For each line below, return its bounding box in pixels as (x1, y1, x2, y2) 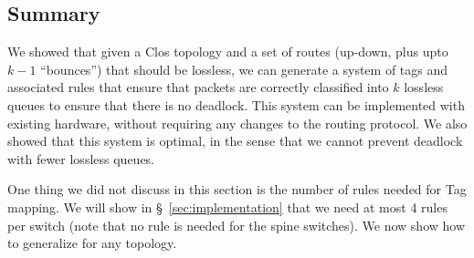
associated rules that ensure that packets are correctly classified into (7, 77, 389, 97)
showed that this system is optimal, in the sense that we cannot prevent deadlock (7, 131, 463, 150)
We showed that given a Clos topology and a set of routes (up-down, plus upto (7, 42, 448, 61)
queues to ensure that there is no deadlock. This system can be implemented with (7, 95, 465, 114)
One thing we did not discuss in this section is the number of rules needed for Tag (7, 180, 467, 199)
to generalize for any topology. (7, 233, 177, 253)
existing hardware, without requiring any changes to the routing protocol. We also (7, 113, 468, 132)
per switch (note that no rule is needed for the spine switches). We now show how (7, 215, 466, 234)
